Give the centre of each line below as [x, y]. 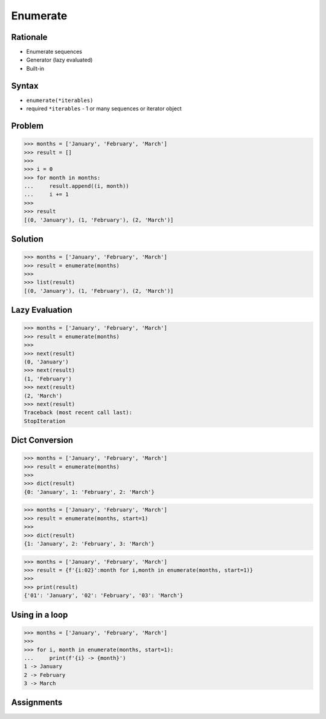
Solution [27, 239]
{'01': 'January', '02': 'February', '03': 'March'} [104, 596]
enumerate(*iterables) [60, 100]
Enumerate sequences [54, 52]
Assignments [37, 702]
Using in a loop [40, 615]
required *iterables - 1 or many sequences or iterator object [104, 109]
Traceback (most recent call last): [78, 413]
